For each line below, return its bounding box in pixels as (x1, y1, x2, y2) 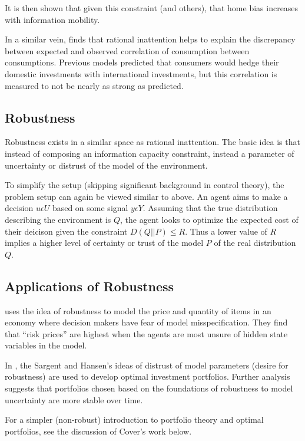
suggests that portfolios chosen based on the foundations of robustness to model (5, 382, 293, 394)
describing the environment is (5, 213, 111, 225)
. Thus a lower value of (185, 225, 267, 237)
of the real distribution (214, 236, 296, 249)
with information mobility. (5, 13, 100, 25)
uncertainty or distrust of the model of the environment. (5, 159, 208, 171)
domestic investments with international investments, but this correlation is (5, 67, 277, 80)
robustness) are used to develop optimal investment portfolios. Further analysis (5, 370, 290, 383)
